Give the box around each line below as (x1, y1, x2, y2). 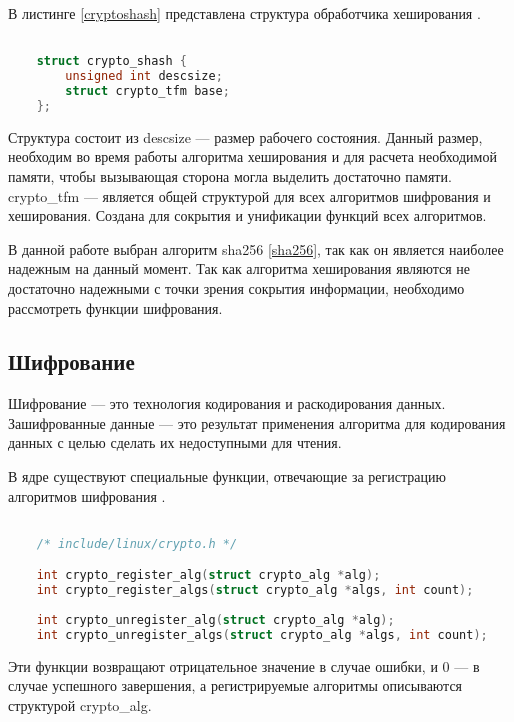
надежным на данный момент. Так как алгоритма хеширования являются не (8, 258, 471, 279)
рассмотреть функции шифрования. (8, 297, 223, 318)
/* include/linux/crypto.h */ (36, 536, 238, 551)
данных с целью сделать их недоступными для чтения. (8, 432, 342, 453)
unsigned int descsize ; (65, 69, 223, 84)
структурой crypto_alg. (8, 695, 152, 716)
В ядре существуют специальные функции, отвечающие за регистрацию (8, 466, 446, 487)
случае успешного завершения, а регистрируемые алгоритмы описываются (8, 675, 463, 696)
